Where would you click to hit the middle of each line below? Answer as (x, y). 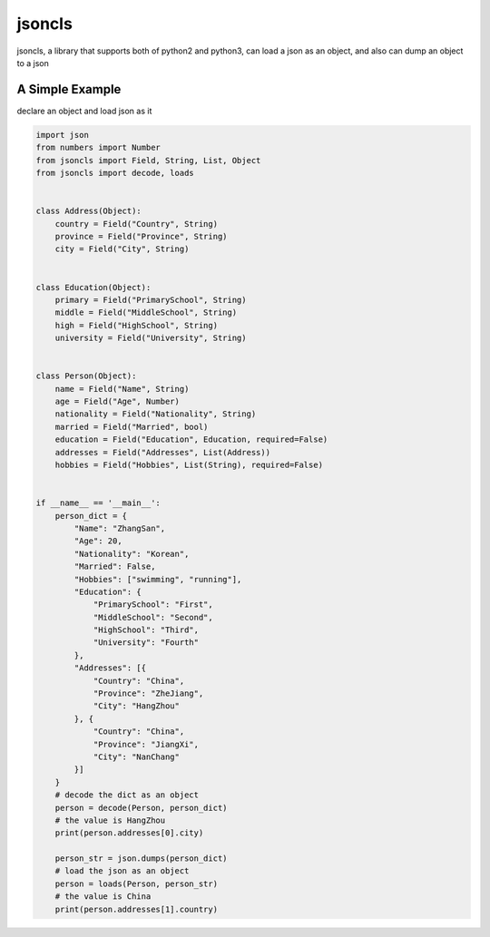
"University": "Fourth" (146, 643)
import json (63, 135)
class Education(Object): (93, 287)
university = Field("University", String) (151, 338)
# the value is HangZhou (110, 820)
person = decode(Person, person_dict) (141, 808)
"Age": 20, (98, 541)
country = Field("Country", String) (136, 224)
